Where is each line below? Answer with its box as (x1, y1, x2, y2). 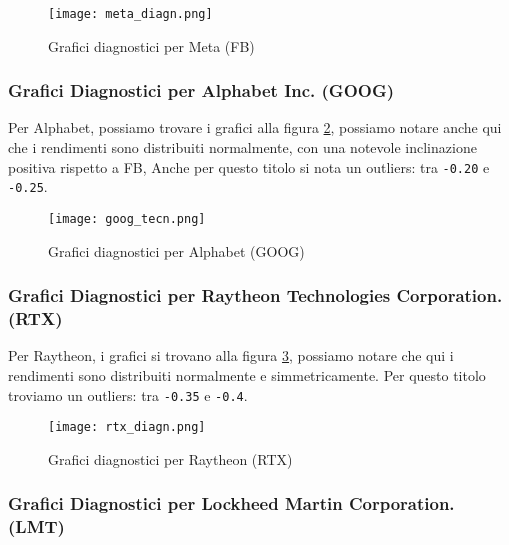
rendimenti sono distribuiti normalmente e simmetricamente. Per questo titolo (8, 364, 486, 385)
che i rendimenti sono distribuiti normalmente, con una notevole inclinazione (8, 137, 477, 158)
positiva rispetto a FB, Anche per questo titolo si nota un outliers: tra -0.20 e (8, 156, 490, 177)
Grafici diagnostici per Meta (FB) (48, 35, 255, 56)
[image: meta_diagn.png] (48, 7, 213, 21)
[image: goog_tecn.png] (48, 211, 206, 226)
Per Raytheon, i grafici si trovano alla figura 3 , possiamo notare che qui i (8, 345, 454, 366)
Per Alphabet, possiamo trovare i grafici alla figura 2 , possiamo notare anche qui (8, 117, 502, 138)
